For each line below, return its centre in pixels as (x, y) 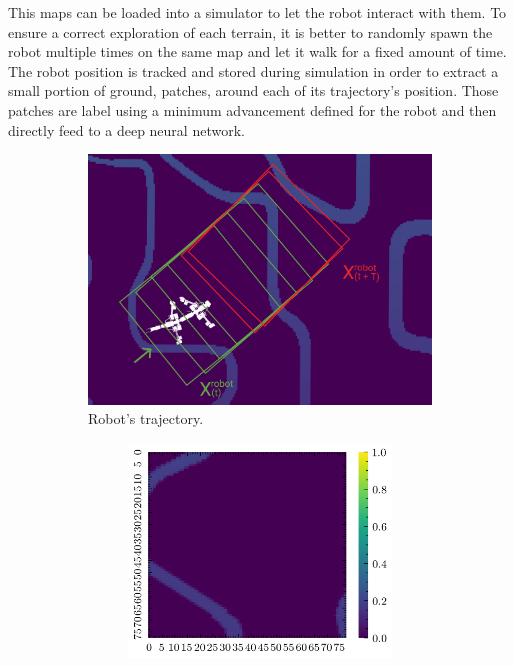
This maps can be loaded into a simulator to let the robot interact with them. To (257, 12)
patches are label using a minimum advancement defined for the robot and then (252, 109)
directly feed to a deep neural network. (126, 129)
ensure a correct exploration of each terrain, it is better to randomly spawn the (250, 31)
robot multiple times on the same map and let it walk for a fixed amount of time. (257, 51)
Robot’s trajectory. (146, 418)
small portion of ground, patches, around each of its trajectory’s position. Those (253, 90)
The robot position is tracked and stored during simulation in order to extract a (253, 70)
